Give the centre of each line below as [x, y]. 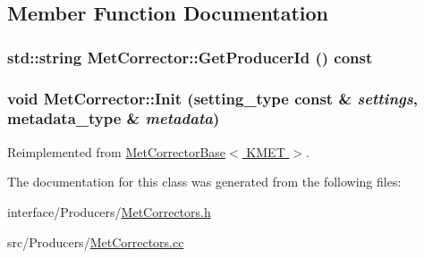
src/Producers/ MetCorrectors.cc [96, 241]
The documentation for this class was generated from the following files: [204, 182]
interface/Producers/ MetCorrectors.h [109, 211]
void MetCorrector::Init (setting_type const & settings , [212, 98]
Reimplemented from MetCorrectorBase [117, 151]
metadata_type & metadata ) [114, 118]
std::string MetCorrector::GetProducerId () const [190, 57]
